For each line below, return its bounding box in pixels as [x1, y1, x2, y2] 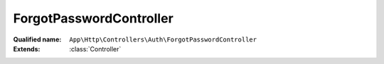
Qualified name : [13, 35, 62, 44]
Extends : [13, 44, 41, 53]
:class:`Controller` [69, 44, 122, 53]
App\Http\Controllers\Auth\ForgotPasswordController [69, 35, 257, 44]
